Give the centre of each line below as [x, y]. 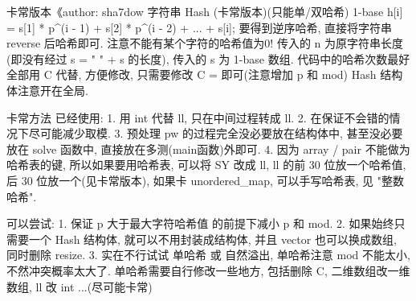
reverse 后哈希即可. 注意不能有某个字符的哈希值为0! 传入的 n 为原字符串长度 [205, 43]
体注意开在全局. [47, 90]
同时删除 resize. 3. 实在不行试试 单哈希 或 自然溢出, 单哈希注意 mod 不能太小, [208, 255]
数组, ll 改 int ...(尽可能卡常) [80, 286]
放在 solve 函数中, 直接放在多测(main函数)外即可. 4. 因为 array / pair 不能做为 [208, 148]
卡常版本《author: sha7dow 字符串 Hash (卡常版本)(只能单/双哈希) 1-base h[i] [205, 11]
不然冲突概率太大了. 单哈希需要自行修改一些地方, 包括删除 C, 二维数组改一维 [208, 270]
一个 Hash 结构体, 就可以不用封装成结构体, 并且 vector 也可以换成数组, [212, 239]
